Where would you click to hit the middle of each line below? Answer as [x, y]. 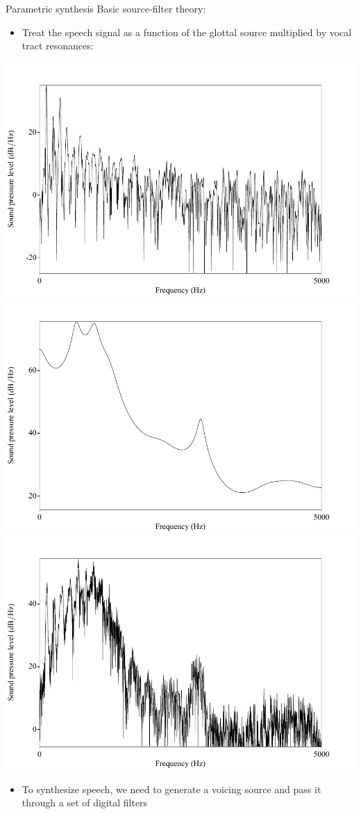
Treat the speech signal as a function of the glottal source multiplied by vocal [187, 32]
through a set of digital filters [85, 803]
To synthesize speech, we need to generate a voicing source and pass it [171, 789]
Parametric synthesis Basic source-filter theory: [106, 8]
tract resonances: [58, 46]
